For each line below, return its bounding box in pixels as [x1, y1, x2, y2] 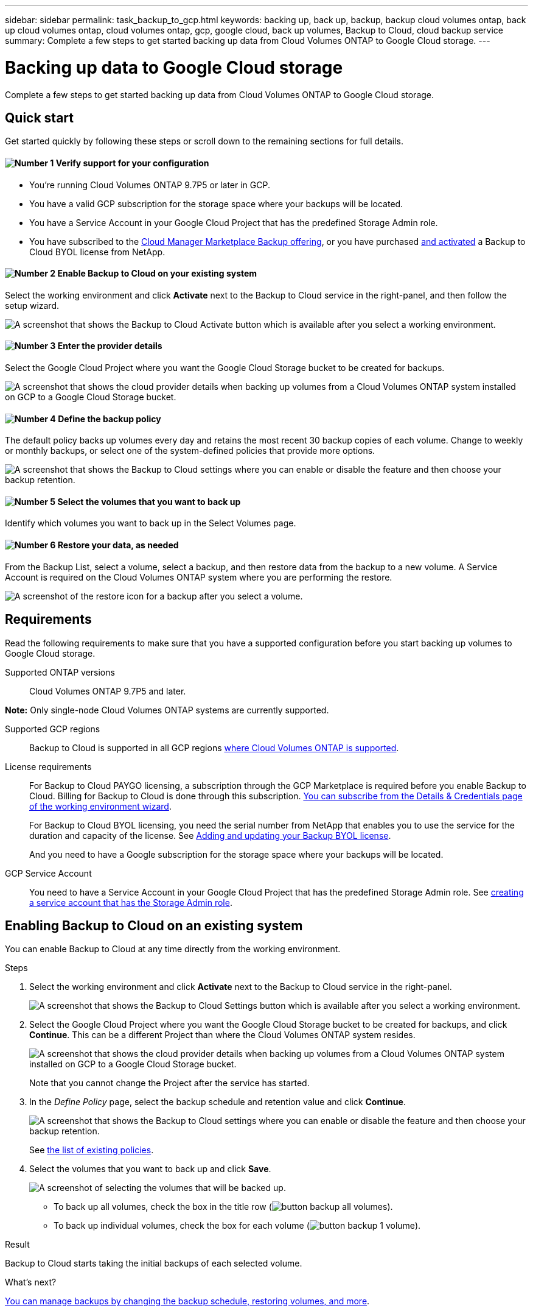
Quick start [5, 110, 74, 125]
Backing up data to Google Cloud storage [5, 57, 343, 78]
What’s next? [5, 1277, 57, 1288]
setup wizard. [5, 300, 60, 311]
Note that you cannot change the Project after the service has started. [29, 1078, 310, 1089]
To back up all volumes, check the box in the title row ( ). [54, 1201, 393, 1212]
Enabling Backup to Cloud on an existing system [5, 917, 303, 933]
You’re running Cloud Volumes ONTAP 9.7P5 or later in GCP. [29, 179, 270, 190]
